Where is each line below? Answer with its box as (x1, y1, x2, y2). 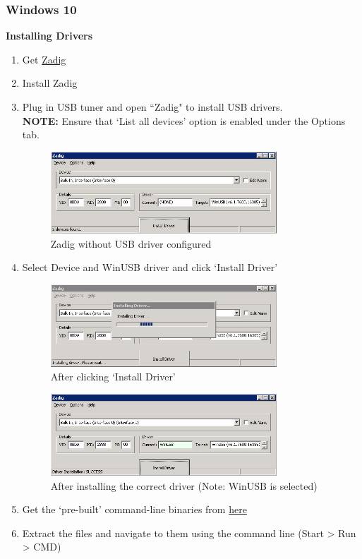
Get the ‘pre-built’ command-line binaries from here (22, 502, 247, 517)
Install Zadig (22, 76, 78, 90)
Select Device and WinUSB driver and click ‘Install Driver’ (22, 260, 278, 275)
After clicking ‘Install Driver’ (50, 369, 176, 384)
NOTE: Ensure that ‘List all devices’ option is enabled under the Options (22, 113, 346, 128)
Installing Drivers (6, 28, 93, 43)
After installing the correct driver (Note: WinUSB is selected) (50, 478, 318, 493)
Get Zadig (22, 52, 66, 66)
